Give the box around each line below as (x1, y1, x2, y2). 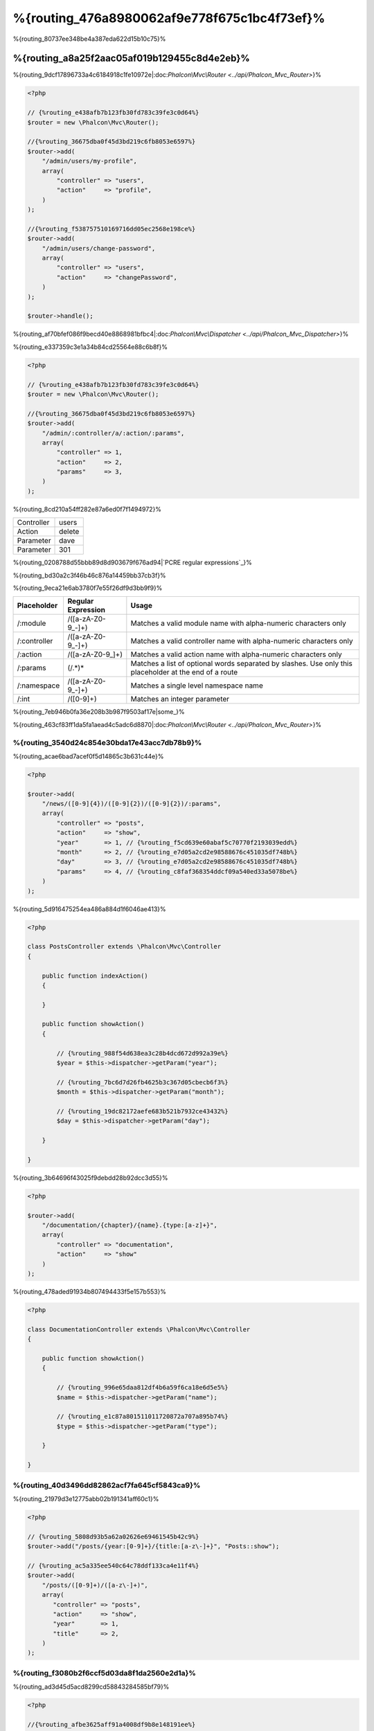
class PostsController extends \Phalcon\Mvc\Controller (27, 942, 222, 951)
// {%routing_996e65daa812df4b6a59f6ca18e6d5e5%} (56, 1383, 229, 1392)
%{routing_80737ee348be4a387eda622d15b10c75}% (12, 35, 166, 43)
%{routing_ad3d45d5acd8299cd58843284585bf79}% (12, 1683, 170, 1691)
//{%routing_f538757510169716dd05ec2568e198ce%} (27, 225, 196, 233)
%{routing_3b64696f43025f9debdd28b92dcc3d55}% (12, 1174, 169, 1182)
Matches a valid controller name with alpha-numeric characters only (130, 636, 353, 646)
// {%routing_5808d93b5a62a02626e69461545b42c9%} (27, 1532, 199, 1541)
